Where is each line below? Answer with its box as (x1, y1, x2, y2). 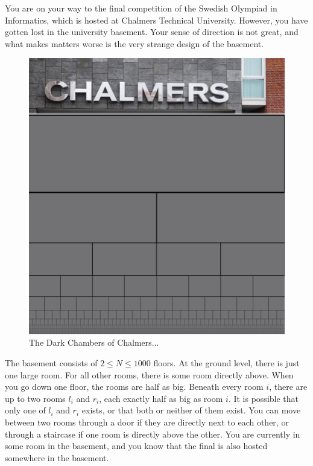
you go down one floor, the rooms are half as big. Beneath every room (5, 380, 264, 393)
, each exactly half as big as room (99, 392, 223, 404)
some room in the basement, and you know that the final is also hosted (5, 439, 268, 452)
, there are (269, 380, 308, 393)
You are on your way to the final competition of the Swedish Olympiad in (5, 2, 277, 14)
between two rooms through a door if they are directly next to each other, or (5, 415, 289, 428)
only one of (5, 404, 46, 416)
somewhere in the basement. (5, 451, 109, 464)
